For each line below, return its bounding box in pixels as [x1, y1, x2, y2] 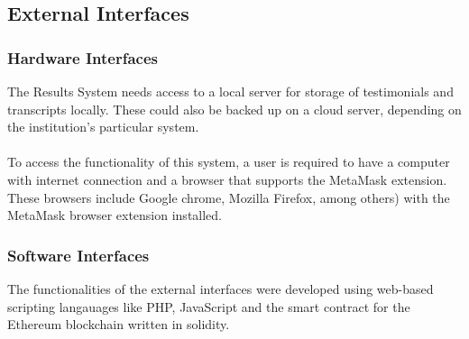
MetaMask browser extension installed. [7, 206, 222, 224]
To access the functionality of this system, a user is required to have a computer [7, 152, 450, 171]
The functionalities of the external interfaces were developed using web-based [7, 279, 434, 298]
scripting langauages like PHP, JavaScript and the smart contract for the [7, 297, 410, 316]
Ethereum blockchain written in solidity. [7, 315, 230, 334]
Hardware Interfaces [7, 46, 158, 69]
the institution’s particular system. [7, 117, 199, 136]
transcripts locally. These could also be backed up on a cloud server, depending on [7, 99, 462, 118]
